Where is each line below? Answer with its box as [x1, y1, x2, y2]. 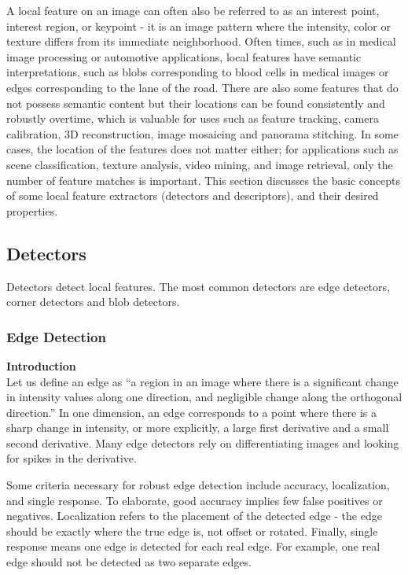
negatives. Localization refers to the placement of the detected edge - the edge [6, 507, 382, 524]
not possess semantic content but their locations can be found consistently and [6, 94, 385, 111]
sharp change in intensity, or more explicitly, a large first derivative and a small [6, 419, 389, 436]
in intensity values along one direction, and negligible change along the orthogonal [6, 389, 402, 405]
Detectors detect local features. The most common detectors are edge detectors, [6, 278, 390, 294]
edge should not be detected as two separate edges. [6, 554, 252, 570]
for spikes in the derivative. [6, 450, 137, 466]
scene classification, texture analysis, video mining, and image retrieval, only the [6, 156, 393, 172]
